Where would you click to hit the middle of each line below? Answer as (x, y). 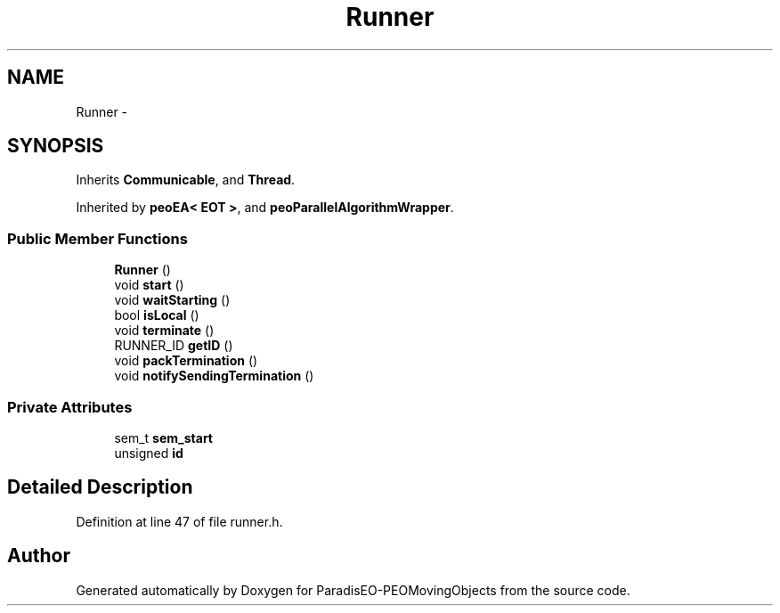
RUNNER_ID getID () (174, 346)
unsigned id (149, 453)
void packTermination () (186, 361)
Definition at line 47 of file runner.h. (179, 521)
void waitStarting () (172, 300)
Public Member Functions (97, 238)
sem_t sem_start (163, 437)
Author (39, 556)
